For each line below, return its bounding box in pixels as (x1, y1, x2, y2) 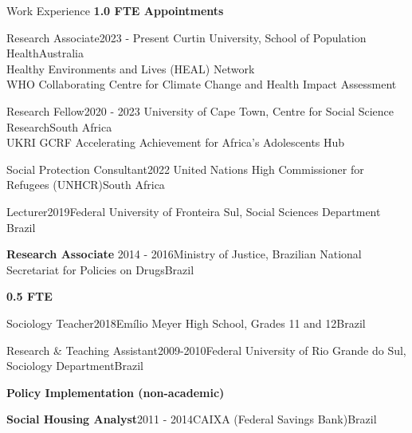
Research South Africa (6, 118, 112, 135)
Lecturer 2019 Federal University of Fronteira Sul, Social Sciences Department (6, 203, 381, 219)
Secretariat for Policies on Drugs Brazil (6, 261, 194, 278)
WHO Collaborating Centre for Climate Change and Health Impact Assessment (6, 76, 397, 93)
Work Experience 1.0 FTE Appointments (6, 2, 224, 18)
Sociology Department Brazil (6, 357, 143, 374)
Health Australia (6, 45, 84, 61)
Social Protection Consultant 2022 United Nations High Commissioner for (6, 160, 364, 177)
